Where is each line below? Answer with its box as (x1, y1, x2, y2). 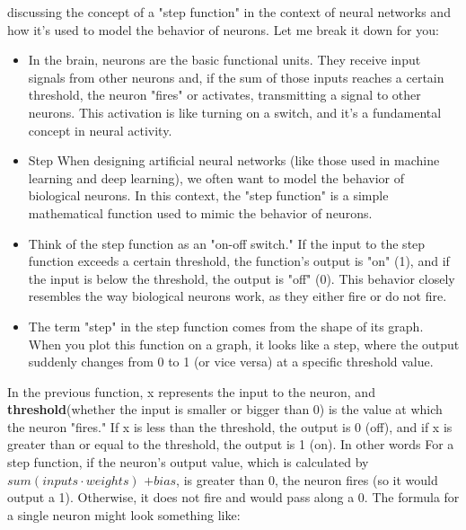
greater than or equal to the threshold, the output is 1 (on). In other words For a (7, 435, 454, 454)
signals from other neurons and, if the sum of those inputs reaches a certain (28, 67, 444, 86)
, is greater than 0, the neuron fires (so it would (176, 470, 438, 489)
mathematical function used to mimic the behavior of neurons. (28, 203, 373, 222)
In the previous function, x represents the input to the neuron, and (7, 382, 375, 401)
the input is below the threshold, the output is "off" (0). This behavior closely (28, 269, 455, 287)
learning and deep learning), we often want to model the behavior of (28, 168, 404, 187)
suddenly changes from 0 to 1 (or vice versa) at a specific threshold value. (28, 352, 434, 371)
